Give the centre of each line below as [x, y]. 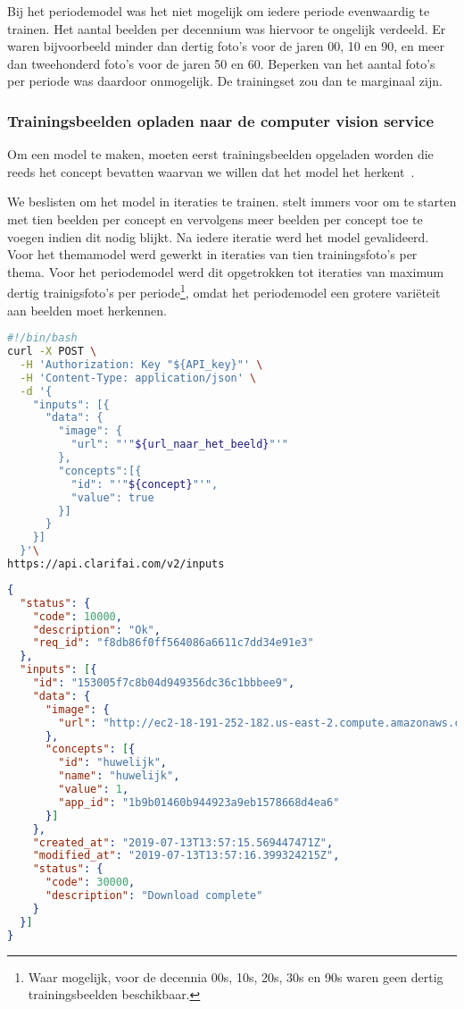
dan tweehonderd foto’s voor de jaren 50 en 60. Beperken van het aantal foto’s [221, 63]
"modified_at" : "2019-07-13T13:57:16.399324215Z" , [186, 856]
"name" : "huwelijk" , [119, 776]
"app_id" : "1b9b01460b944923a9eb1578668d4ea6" [199, 802]
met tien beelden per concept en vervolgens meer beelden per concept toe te [215, 219]
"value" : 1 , [94, 790]
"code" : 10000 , [77, 616]
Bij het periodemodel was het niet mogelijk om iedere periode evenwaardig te [219, 11]
